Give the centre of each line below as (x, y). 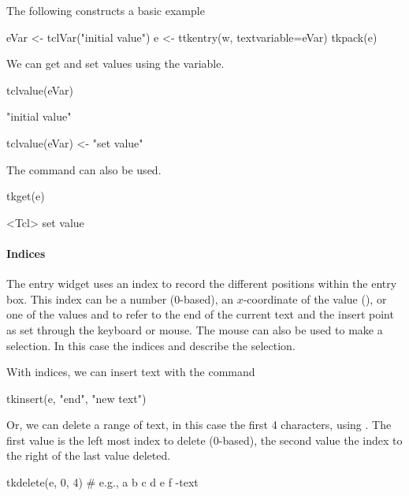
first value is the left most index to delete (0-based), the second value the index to (204, 440)
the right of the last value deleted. (89, 455)
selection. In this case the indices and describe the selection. (151, 345)
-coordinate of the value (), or (315, 298)
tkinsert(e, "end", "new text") (76, 398)
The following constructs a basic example (106, 10)
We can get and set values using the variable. (115, 63)
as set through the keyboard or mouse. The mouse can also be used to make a (195, 329)
